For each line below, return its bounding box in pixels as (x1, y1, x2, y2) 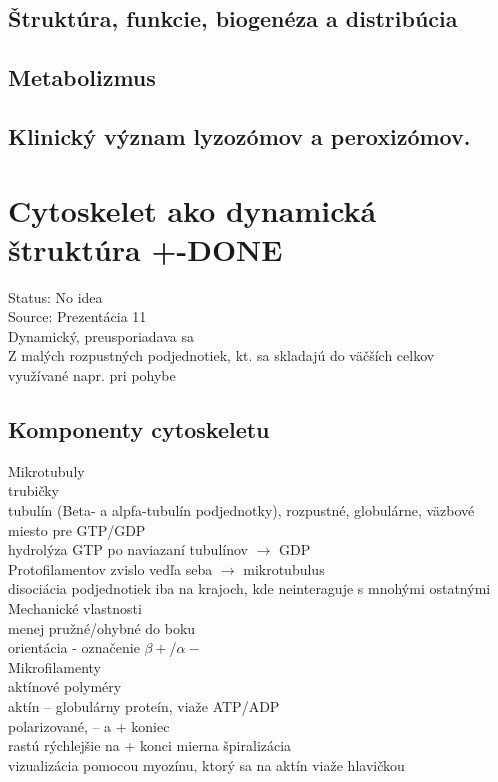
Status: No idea (8, 286, 103, 307)
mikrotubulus (243, 558, 325, 579)
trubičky (8, 480, 60, 501)
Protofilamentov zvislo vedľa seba (8, 558, 213, 579)
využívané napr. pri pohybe (8, 365, 176, 386)
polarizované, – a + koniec (8, 715, 170, 736)
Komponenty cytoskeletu (8, 414, 270, 445)
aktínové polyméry (8, 676, 122, 697)
